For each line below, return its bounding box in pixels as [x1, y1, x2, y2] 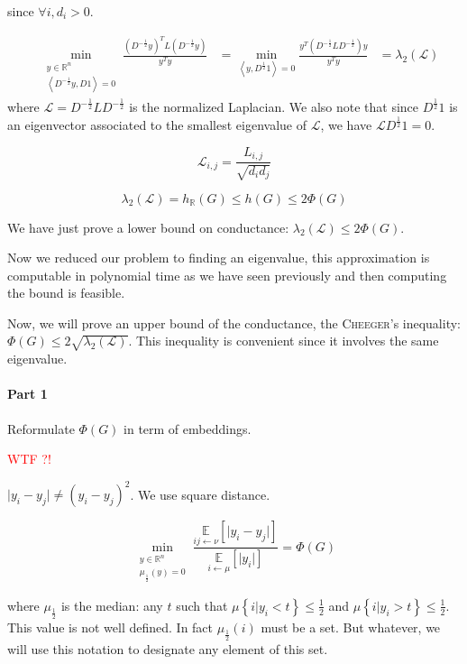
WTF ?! [7, 449, 51, 468]
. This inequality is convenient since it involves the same [128, 331, 439, 350]
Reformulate [7, 419, 75, 438]
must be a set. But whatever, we [261, 617, 441, 636]
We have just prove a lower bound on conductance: [7, 217, 289, 236]
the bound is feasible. [7, 283, 125, 302]
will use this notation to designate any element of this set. [7, 640, 328, 659]
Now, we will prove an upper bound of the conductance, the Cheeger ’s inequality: [7, 313, 461, 332]
